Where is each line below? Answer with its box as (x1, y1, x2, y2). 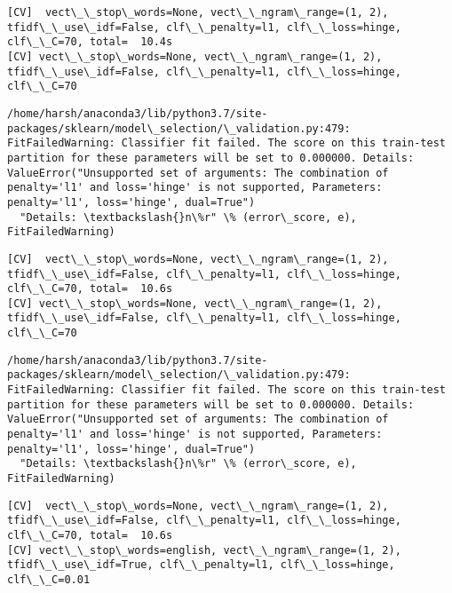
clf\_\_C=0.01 (7, 573, 91, 586)
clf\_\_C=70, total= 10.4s (7, 36, 173, 49)
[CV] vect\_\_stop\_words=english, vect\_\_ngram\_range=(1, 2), (7, 543, 401, 557)
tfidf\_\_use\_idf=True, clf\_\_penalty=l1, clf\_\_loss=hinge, (7, 558, 395, 572)
